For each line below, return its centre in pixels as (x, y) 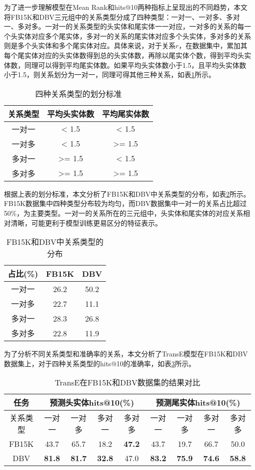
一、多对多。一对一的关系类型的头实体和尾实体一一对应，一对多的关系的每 (124, 26)
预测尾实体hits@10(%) (198, 403)
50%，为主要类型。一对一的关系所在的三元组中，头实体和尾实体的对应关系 (124, 213)
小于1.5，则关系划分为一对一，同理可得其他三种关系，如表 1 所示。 (110, 74)
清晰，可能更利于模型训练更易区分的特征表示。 (86, 222)
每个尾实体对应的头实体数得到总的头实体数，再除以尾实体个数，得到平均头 (124, 55)
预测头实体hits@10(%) (92, 403)
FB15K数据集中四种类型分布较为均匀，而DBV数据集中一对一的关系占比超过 (126, 203)
